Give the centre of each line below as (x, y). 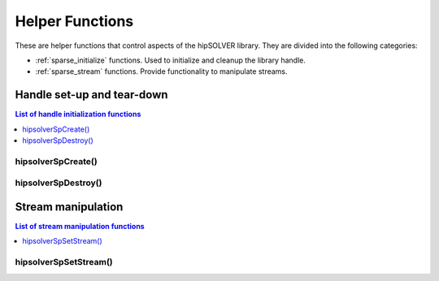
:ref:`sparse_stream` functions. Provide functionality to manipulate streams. (161, 71)
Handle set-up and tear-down (91, 95)
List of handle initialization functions (78, 115)
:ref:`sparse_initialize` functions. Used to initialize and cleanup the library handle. (171, 60)
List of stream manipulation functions (80, 227)
